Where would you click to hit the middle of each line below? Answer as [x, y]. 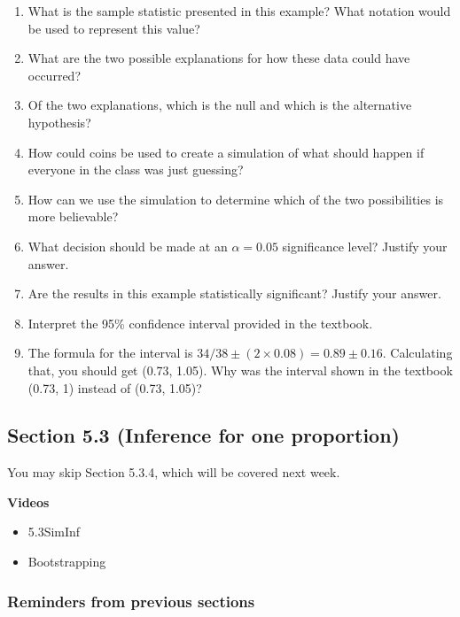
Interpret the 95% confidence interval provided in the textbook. [200, 323]
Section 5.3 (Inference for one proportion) [203, 435]
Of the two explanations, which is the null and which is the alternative [220, 105]
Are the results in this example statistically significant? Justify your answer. [234, 293]
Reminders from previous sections [131, 601]
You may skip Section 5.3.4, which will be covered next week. [174, 472]
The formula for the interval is [110, 353]
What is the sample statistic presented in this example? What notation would [239, 11]
